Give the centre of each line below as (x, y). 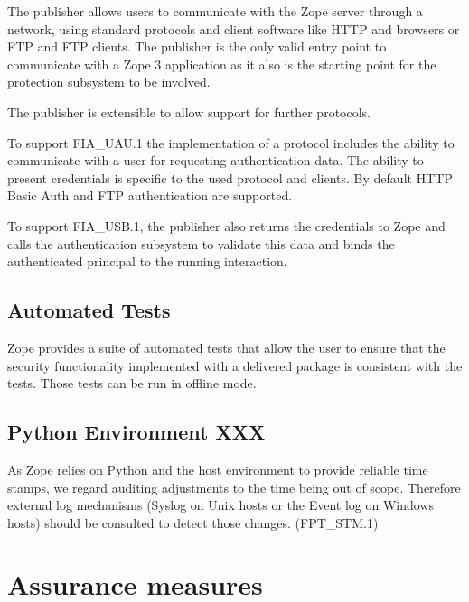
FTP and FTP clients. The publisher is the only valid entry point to (197, 46)
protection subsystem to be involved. (109, 82)
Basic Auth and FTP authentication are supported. (150, 195)
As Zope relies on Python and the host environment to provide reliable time (218, 469)
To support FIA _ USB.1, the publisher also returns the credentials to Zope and (226, 225)
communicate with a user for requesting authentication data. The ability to (216, 160)
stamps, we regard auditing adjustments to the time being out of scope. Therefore (234, 487)
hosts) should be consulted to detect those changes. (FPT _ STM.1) (193, 522)
